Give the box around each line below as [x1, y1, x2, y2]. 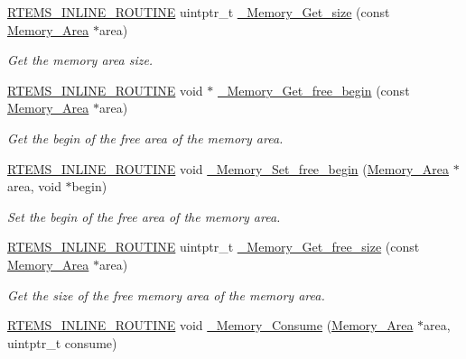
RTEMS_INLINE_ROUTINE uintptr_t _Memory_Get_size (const [7, 3, 390, 21]
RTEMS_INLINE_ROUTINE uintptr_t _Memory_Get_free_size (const [7, 237, 420, 256]
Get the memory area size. [7, 51, 154, 69]
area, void [7, 177, 61, 196]
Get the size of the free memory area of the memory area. [7, 285, 325, 304]
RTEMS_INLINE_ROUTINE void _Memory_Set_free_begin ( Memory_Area [7, 159, 450, 178]
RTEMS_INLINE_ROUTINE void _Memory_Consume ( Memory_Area [7, 316, 414, 335]
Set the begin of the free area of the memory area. [7, 207, 281, 226]
